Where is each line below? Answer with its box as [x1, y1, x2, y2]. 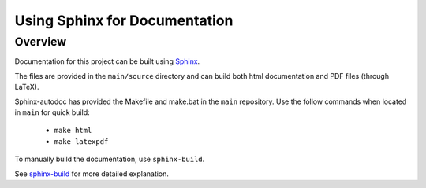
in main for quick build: [14, 107, 90, 117]
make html [54, 126, 92, 135]
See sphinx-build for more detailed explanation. [14, 169, 170, 179]
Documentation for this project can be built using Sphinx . [14, 57, 200, 66]
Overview [14, 35, 67, 49]
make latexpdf [54, 137, 109, 146]
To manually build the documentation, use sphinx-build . [14, 154, 205, 164]
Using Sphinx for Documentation [14, 12, 234, 29]
